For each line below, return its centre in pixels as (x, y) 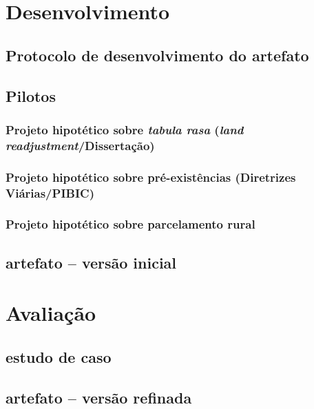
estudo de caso (59, 356)
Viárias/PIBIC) (50, 192)
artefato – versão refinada (99, 397)
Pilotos (31, 95)
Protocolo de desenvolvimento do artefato (157, 55)
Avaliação (51, 313)
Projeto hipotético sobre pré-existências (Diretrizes (151, 177)
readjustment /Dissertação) (80, 145)
